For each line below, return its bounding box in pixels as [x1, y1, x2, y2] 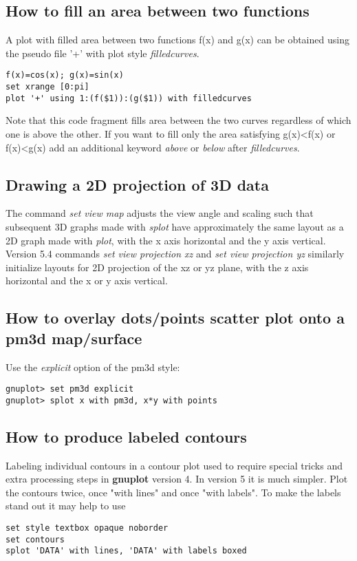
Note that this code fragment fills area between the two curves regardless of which [6, 113, 351, 127]
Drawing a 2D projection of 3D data [6, 173, 269, 195]
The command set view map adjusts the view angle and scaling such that [6, 206, 314, 220]
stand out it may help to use [6, 498, 126, 513]
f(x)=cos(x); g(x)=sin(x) [6, 70, 124, 81]
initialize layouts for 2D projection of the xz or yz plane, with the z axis [6, 260, 309, 274]
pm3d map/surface [6, 327, 142, 348]
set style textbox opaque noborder [6, 522, 169, 533]
